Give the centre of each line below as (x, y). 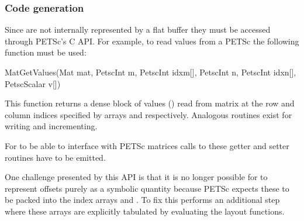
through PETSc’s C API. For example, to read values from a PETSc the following (152, 41)
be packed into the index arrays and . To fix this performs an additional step (142, 200)
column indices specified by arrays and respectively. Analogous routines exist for (148, 114)
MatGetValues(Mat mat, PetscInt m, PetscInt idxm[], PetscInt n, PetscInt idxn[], (151, 72)
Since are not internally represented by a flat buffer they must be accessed (138, 30)
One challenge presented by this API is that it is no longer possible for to (136, 177)
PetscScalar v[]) (33, 83)
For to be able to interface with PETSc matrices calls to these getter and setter (147, 145)
